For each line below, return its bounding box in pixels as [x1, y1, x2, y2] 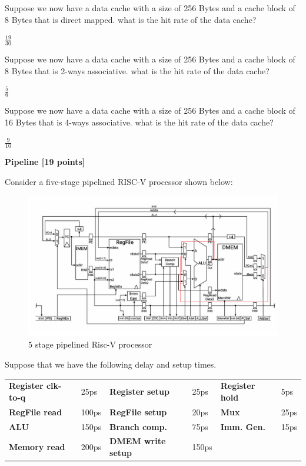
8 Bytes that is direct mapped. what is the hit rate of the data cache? [5, 13, 257, 25]
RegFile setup [109, 405, 167, 418]
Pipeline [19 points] [5, 156, 85, 168]
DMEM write [109, 435, 166, 447]
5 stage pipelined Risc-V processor [28, 338, 152, 351]
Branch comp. [109, 420, 167, 432]
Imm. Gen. [220, 420, 265, 432]
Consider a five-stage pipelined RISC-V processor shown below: [5, 175, 233, 187]
